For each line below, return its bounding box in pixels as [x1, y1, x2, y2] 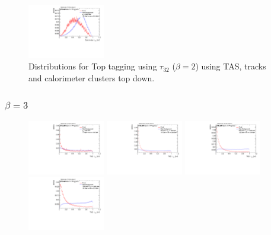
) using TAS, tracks [195, 60, 266, 72]
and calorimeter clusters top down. [28, 72, 155, 84]
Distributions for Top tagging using [28, 60, 157, 72]
